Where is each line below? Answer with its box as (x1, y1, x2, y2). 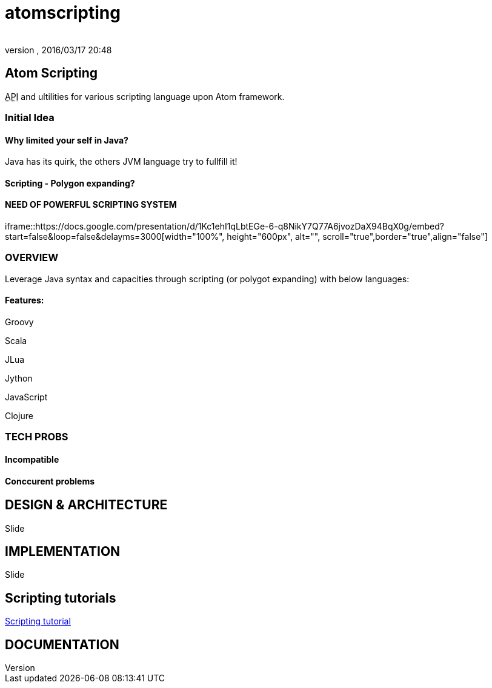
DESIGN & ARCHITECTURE (5, 497, 168, 513)
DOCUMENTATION (5, 637, 119, 652)
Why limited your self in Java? (5, 134, 128, 145)
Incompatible (5, 454, 59, 465)
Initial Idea (5, 111, 55, 124)
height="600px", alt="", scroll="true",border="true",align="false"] (227, 231, 488, 242)
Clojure (5, 410, 33, 421)
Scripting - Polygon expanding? (5, 177, 135, 188)
